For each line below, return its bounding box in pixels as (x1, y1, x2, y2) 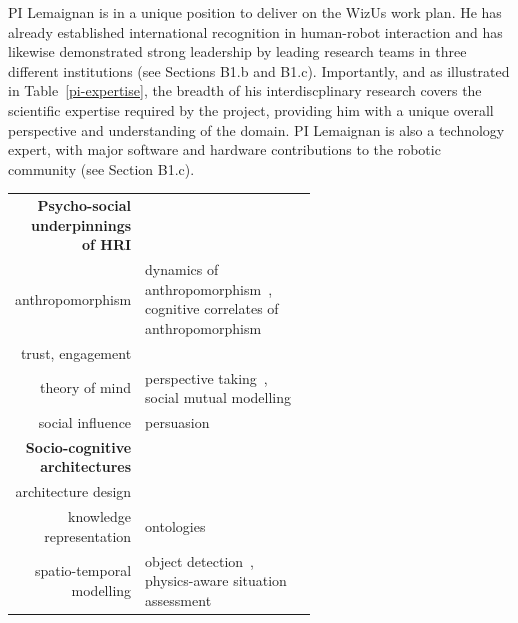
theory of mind (40, 377, 132, 398)
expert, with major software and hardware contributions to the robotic (8, 139, 441, 160)
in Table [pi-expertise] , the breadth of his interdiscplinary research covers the (8, 80, 482, 101)
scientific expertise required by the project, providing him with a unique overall (8, 99, 494, 120)
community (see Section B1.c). (8, 158, 195, 179)
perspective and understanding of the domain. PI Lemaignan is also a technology (8, 119, 505, 140)
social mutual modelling (145, 387, 291, 408)
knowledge (68, 506, 132, 527)
